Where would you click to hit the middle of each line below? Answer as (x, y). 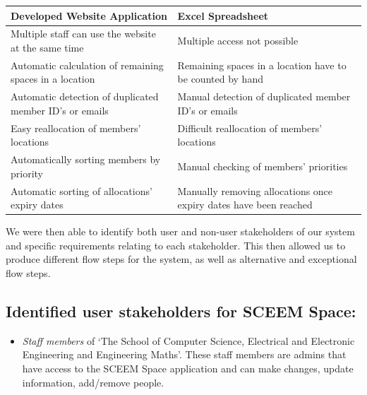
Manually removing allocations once (255, 190)
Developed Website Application (89, 15)
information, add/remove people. (93, 382)
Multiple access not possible (238, 41)
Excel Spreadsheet (223, 15)
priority (27, 173)
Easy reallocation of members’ (76, 128)
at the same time (47, 47)
